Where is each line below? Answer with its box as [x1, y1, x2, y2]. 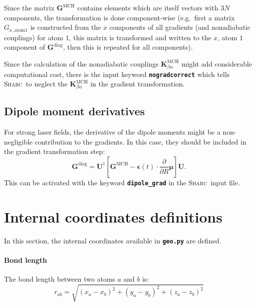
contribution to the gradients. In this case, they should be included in [35, 136, 247, 147]
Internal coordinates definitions [4, 206, 223, 227]
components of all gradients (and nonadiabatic [109, 22, 251, 32]
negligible [4, 136, 33, 147]
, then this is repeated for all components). [63, 42, 193, 52]
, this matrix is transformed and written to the [69, 32, 211, 42]
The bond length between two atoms [4, 274, 116, 284]
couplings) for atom [4, 32, 64, 42]
